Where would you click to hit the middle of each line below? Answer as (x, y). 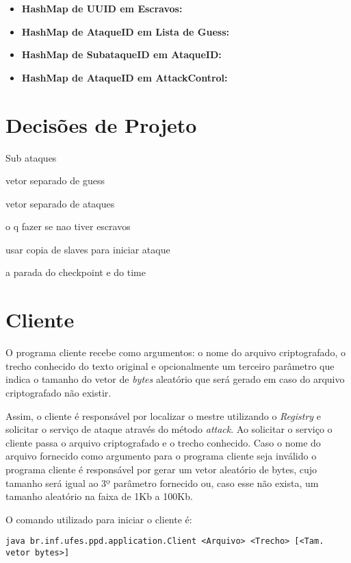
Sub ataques (31, 157)
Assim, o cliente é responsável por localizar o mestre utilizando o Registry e (163, 415)
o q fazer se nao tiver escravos (68, 226)
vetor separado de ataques (60, 203)
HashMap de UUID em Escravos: (102, 8)
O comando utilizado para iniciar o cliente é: (99, 519)
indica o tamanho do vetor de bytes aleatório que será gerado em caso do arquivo (175, 379)
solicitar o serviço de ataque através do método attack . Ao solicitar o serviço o (169, 429)
